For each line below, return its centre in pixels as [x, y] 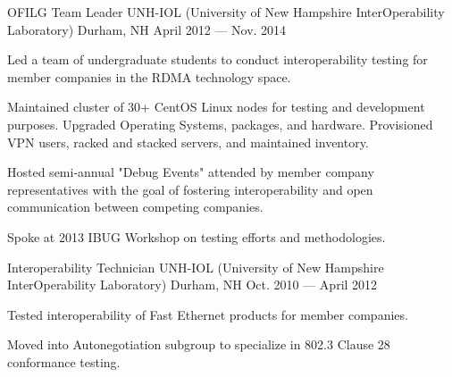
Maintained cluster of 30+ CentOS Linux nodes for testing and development [216, 107]
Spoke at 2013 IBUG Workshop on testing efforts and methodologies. [197, 236]
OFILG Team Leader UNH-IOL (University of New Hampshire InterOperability [226, 12]
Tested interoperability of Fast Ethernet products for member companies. [208, 314]
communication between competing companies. [135, 207]
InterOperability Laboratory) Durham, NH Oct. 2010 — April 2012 [193, 285]
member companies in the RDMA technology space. [149, 76]
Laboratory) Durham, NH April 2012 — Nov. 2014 [147, 29]
